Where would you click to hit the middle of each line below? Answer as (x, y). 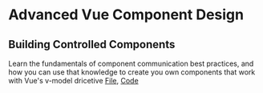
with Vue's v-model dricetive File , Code (73, 81)
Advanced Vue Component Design (126, 15)
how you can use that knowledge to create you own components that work (132, 72)
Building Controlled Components (92, 44)
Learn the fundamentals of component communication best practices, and (131, 63)
